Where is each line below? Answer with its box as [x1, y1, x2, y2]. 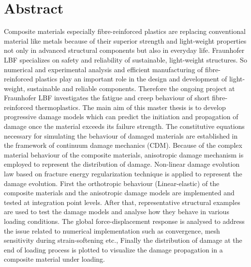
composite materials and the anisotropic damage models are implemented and [4, 188, 235, 198]
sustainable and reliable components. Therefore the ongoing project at [27, 83, 235, 93]
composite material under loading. [4, 254, 105, 264]
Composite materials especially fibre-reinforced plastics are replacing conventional [4, 26, 246, 36]
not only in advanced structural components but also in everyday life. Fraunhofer [4, 45, 245, 55]
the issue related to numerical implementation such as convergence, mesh [4, 225, 220, 236]
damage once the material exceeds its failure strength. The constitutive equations [4, 121, 245, 131]
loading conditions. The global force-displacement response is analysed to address [4, 216, 245, 226]
